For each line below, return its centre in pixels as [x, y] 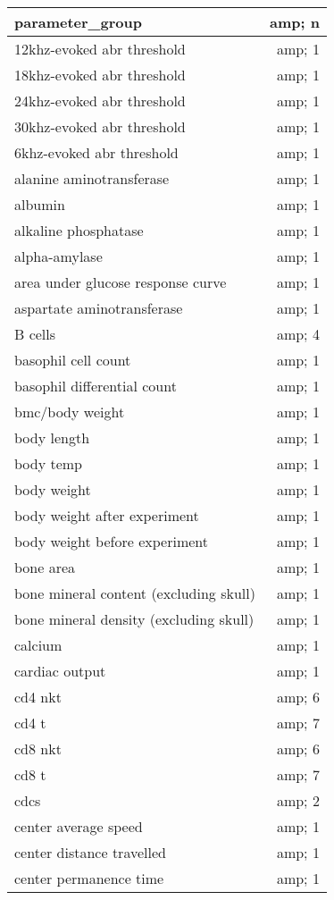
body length [52, 437]
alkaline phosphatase [79, 230]
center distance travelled [90, 852]
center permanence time [89, 878]
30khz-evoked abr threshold [100, 126]
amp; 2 [298, 800]
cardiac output [60, 671]
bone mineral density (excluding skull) [134, 619]
